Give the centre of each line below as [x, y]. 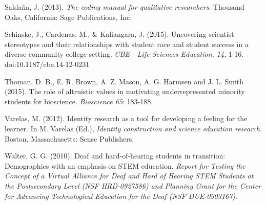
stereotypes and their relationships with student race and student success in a [127, 44]
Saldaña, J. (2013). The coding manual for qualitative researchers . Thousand [125, 7]
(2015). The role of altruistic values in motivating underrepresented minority [125, 91]
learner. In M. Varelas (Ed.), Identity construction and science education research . [133, 128]
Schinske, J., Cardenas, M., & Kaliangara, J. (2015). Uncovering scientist [119, 34]
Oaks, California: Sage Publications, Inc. [68, 17]
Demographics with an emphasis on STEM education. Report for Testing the [125, 165]
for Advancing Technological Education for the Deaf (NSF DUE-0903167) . [121, 196]
